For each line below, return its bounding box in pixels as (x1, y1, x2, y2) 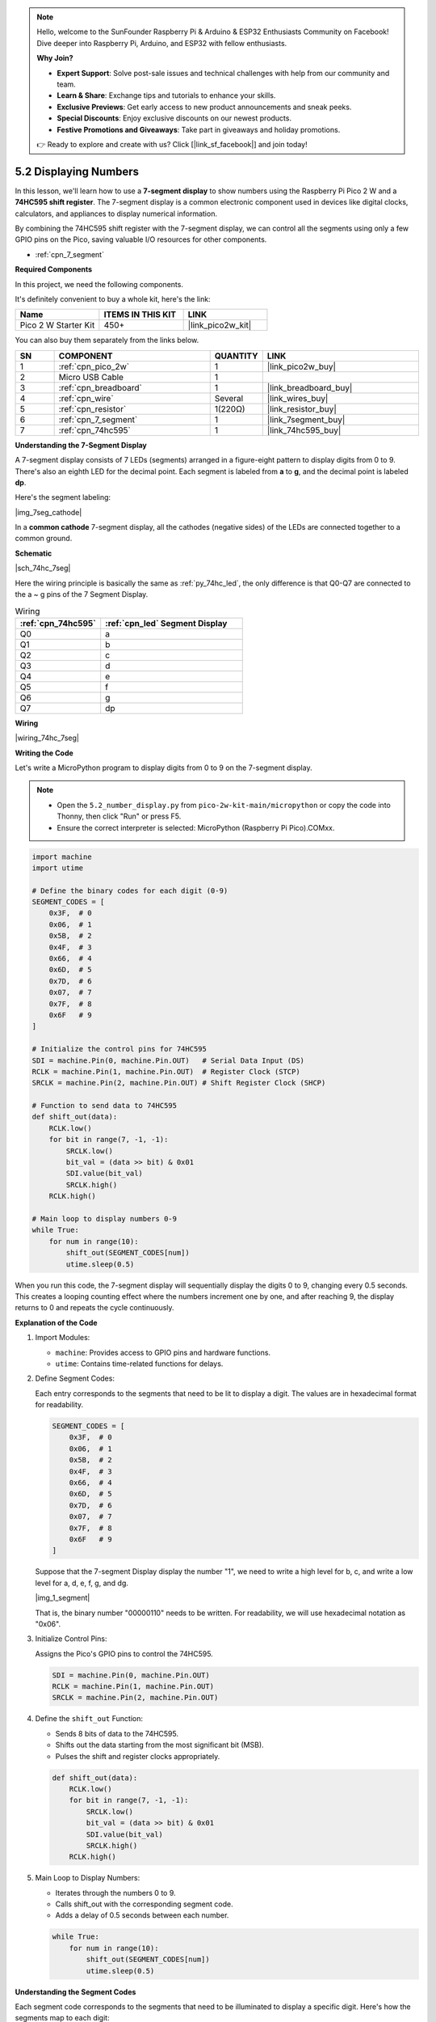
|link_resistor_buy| (266, 403, 337, 414)
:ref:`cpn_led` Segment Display (105, 617, 228, 628)
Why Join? (36, 53, 73, 63)
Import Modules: (35, 1333, 90, 1343)
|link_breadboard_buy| (266, 382, 353, 393)
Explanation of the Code (15, 1318, 98, 1327)
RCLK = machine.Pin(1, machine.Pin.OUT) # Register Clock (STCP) (31, 1067, 300, 1076)
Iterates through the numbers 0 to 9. (55, 1888, 177, 1897)
